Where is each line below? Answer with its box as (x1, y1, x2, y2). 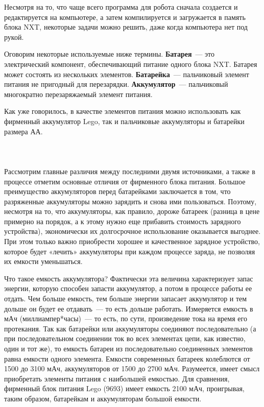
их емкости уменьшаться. (4, 256, 83, 267)
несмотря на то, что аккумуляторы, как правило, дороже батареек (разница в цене (4, 206, 260, 217)
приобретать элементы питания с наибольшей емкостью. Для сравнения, (4, 373, 230, 384)
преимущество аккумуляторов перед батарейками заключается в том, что (4, 186, 231, 197)
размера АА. (4, 126, 43, 136)
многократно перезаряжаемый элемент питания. (4, 88, 153, 99)
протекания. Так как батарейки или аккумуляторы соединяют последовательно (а (4, 323, 256, 333)
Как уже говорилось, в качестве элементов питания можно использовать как (4, 106, 241, 116)
